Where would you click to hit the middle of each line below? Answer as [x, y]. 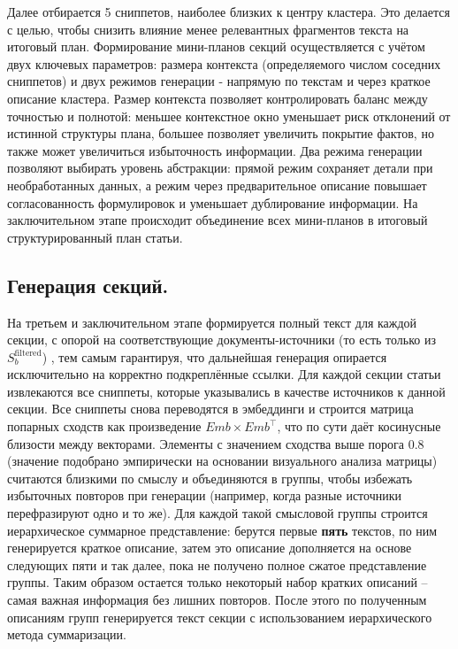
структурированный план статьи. [95, 237]
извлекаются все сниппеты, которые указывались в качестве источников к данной [226, 391]
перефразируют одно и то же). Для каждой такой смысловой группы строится [218, 513]
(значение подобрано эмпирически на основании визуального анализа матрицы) [222, 461]
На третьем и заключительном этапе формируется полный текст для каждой [212, 322]
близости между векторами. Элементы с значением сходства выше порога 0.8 [216, 443]
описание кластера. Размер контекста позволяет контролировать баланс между [218, 98]
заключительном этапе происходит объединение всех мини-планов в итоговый [218, 220]
